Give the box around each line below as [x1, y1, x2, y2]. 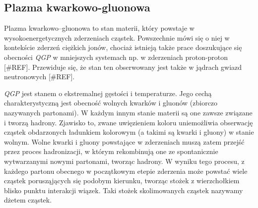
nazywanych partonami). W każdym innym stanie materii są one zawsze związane [4, 107, 253, 117]
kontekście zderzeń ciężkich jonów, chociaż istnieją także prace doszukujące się [4, 42, 242, 52]
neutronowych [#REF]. [4, 71, 75, 82]
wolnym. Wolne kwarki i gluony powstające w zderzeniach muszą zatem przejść [4, 136, 245, 147]
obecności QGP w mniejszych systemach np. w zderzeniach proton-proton [4, 52, 228, 62]
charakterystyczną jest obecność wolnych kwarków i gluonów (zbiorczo [4, 98, 218, 108]
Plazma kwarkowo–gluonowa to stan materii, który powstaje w [4, 23, 194, 33]
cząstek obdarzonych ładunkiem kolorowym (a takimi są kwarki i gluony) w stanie [4, 127, 254, 137]
